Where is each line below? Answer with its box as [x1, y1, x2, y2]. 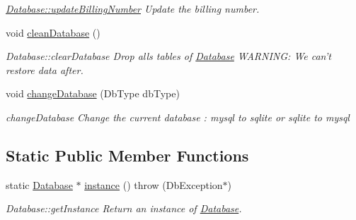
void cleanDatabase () [6, 25, 101, 39]
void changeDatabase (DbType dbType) [6, 86, 180, 101]
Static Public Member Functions [6, 144, 249, 166]
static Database [6, 177, 73, 192]
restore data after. [6, 62, 84, 77]
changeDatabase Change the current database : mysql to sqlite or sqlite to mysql [6, 109, 350, 124]
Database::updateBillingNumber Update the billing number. [6, 1, 260, 16]
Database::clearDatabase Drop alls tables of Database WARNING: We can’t [6, 49, 332, 63]
